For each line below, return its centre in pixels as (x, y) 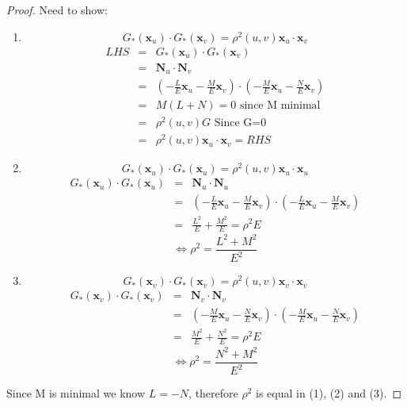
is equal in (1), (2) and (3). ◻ (329, 393)
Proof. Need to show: (57, 10)
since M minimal (280, 106)
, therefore (213, 393)
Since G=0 (240, 123)
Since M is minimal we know (76, 393)
